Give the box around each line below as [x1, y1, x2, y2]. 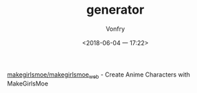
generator [86, 2, 145, 18]
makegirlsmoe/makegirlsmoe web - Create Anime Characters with [7, 70, 191, 80]
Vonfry [105, 25, 126, 33]
